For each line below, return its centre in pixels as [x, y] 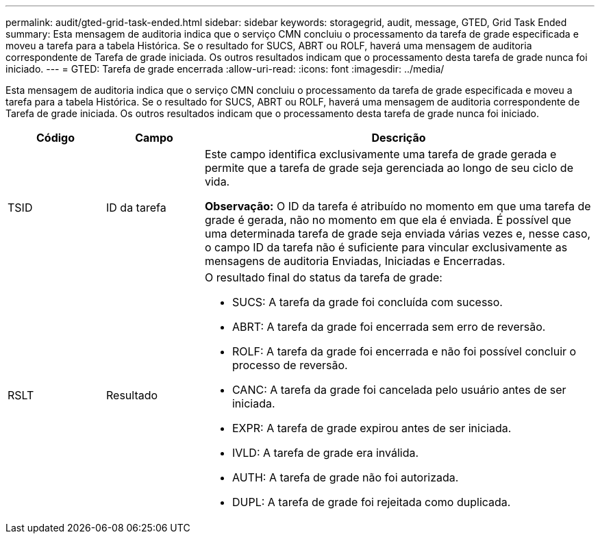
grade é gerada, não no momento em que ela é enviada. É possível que [388, 220]
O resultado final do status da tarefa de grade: [323, 277]
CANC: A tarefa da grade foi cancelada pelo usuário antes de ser [399, 390]
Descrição [399, 138]
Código [55, 138]
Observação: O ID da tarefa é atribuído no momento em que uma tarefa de [398, 206]
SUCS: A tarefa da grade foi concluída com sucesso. [367, 302]
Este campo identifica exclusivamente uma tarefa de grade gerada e [380, 154]
